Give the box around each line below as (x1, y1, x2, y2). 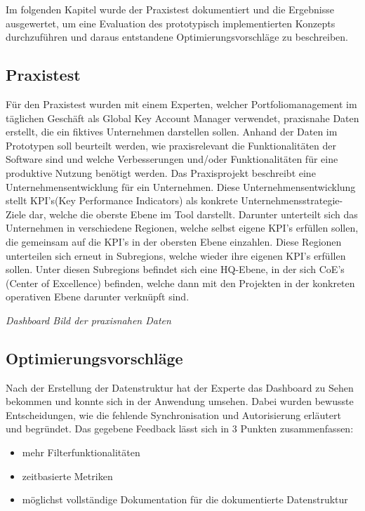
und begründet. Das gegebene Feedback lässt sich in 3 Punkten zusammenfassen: (6, 421, 354, 436)
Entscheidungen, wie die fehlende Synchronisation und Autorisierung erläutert (6, 407, 341, 422)
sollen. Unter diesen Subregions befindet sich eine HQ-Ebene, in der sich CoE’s (6, 262, 345, 277)
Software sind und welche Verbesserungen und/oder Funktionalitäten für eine (6, 152, 338, 166)
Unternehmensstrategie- (241, 193, 343, 208)
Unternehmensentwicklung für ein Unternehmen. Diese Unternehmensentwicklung (6, 179, 356, 194)
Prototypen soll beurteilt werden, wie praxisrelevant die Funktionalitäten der (6, 138, 337, 152)
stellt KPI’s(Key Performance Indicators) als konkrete (6, 193, 238, 208)
